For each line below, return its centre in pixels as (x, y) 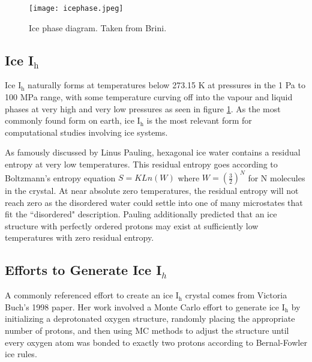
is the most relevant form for (199, 120)
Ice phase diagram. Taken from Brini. (98, 27)
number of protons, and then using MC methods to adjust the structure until (147, 330)
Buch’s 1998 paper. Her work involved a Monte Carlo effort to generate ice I (145, 306)
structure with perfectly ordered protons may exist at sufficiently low (132, 225)
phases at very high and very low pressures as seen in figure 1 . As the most (143, 108)
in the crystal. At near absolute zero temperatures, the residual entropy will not (152, 191)
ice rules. (21, 354)
